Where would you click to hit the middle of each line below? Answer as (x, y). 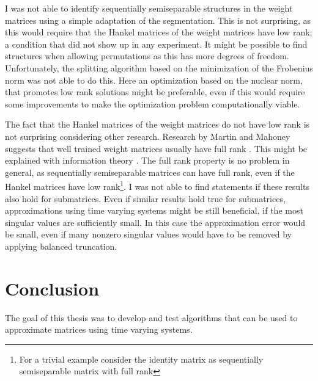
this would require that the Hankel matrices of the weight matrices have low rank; (159, 32)
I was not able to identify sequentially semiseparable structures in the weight (149, 8)
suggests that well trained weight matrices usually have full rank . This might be (156, 148)
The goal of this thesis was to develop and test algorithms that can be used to (151, 317)
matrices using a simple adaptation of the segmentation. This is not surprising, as (158, 20)
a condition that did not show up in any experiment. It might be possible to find (156, 44)
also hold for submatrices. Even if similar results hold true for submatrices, (145, 198)
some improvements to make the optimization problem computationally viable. (153, 103)
